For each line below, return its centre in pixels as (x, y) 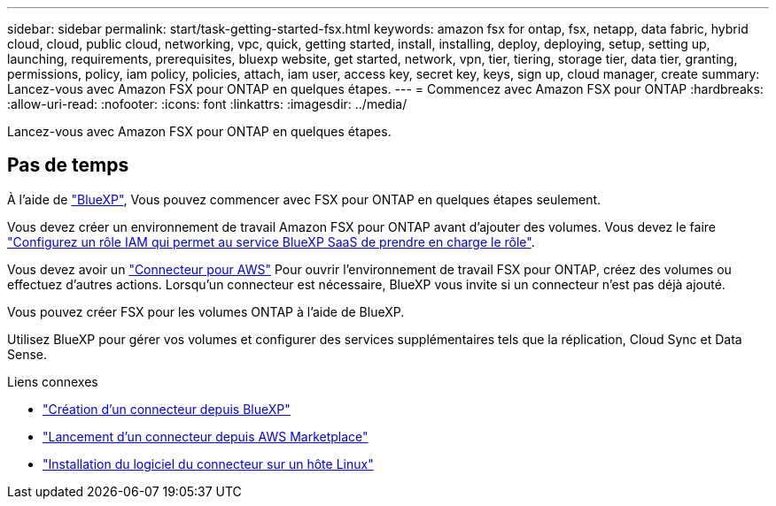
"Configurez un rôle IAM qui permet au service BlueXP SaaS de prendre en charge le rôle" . (271, 241)
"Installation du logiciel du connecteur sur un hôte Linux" (208, 464)
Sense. (27, 354)
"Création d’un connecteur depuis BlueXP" (167, 409)
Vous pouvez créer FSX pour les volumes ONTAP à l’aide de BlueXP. (206, 311)
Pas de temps (68, 165)
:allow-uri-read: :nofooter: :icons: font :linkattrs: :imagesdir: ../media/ (207, 104)
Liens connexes (53, 381)
